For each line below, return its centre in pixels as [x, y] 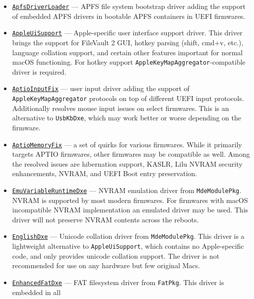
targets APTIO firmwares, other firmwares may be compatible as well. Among [131, 154]
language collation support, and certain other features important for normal [127, 52]
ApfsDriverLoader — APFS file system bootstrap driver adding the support [129, 6]
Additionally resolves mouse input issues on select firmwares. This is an [121, 108]
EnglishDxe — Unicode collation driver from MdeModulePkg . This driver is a [128, 236]
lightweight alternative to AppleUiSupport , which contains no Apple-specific [128, 246]
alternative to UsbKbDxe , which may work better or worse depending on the [127, 118]
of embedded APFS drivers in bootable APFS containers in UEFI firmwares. [129, 16]
